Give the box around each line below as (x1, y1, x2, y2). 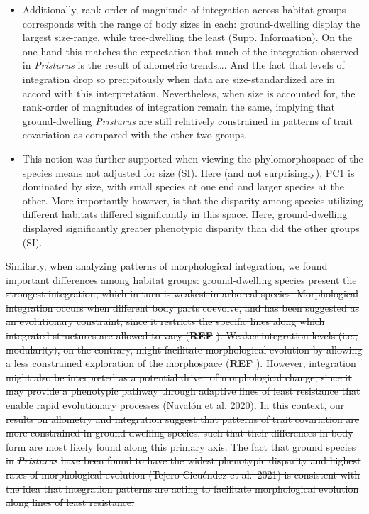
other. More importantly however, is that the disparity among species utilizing (22, 192, 363, 207)
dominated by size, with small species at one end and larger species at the (22, 179, 344, 194)
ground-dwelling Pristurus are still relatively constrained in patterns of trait (22, 113, 353, 128)
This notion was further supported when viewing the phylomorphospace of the (22, 151, 363, 165)
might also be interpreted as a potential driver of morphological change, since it (6, 369, 352, 384)
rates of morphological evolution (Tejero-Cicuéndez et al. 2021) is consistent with (6, 467, 360, 481)
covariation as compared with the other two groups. (22, 127, 247, 142)
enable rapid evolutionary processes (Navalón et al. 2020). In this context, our (6, 398, 345, 412)
